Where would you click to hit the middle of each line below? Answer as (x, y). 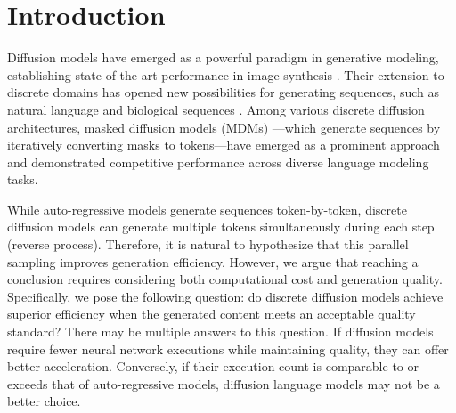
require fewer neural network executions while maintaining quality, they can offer (228, 348)
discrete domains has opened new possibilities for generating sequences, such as (224, 92)
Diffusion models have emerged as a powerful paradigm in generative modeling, (223, 57)
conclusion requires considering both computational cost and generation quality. (225, 279)
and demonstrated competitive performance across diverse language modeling (218, 162)
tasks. (23, 179)
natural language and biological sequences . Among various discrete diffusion (216, 109)
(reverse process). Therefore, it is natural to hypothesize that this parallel (208, 244)
